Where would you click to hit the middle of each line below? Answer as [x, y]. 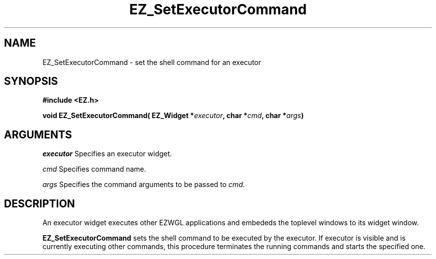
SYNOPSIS [31, 81]
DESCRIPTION [40, 203]
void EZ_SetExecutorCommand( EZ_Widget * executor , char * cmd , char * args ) [173, 116]
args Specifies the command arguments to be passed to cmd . [144, 185]
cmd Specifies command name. [94, 169]
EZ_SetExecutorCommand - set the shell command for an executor [152, 62]
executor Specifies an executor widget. [107, 154]
